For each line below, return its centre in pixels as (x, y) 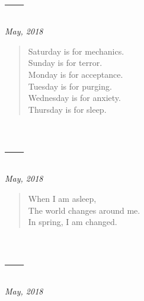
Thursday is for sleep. (67, 109)
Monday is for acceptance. (76, 74)
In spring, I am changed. (73, 222)
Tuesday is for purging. (70, 86)
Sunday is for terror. (65, 63)
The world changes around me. (84, 210)
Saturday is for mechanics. (76, 51)
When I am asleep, (62, 198)
